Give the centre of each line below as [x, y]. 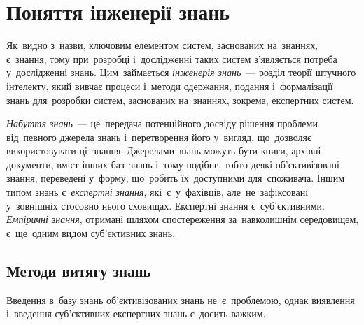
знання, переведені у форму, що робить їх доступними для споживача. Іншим [176, 178]
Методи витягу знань [79, 270]
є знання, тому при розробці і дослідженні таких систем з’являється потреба [172, 58]
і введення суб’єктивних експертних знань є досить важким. [136, 313]
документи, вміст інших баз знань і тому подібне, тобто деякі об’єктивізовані [173, 164]
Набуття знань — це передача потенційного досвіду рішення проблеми [162, 123]
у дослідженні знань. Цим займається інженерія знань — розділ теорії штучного [181, 72]
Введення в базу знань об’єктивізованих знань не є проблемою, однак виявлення [181, 299]
